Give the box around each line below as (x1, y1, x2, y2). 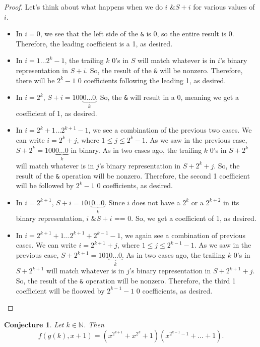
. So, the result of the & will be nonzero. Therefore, (86, 65, 243, 76)
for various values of (193, 2, 255, 12)
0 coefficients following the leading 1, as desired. (78, 75, 226, 85)
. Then (83, 319, 104, 329)
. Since (104, 197, 125, 207)
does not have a (132, 197, 180, 207)
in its (223, 197, 239, 207)
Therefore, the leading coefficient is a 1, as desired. (16, 38, 173, 48)
